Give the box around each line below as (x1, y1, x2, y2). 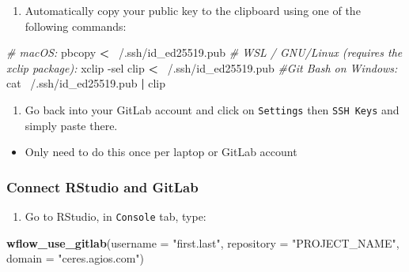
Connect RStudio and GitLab (6, 177, 199, 196)
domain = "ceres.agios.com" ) (6, 250, 145, 266)
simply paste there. (25, 117, 118, 133)
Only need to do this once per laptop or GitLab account (25, 143, 297, 160)
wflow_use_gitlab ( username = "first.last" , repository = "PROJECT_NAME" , (6, 234, 400, 251)
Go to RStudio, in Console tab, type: (25, 208, 206, 225)
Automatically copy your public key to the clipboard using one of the (25, 2, 361, 18)
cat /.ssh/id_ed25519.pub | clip (6, 75, 166, 91)
